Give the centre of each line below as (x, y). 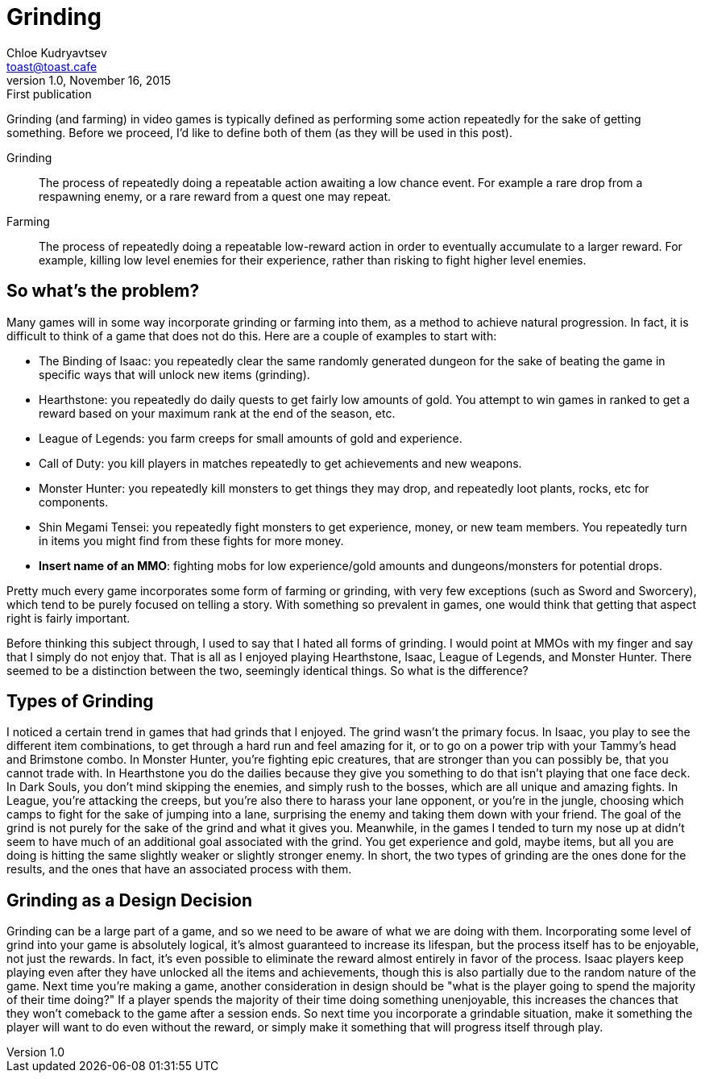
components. (74, 502)
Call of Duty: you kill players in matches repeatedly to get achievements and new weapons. (280, 463)
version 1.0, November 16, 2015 (89, 80)
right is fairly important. (68, 618)
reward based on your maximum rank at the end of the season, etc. (217, 413)
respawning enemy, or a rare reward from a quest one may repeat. (215, 196)
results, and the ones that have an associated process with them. (179, 869)
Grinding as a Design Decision (130, 900)
